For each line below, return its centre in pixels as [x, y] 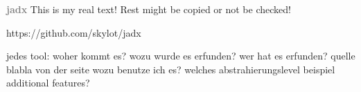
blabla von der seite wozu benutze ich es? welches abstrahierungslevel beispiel [171, 69]
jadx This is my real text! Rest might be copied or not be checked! [149, 9]
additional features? [48, 83]
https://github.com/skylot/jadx [74, 32]
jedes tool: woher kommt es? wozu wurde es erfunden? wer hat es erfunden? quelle [181, 56]
